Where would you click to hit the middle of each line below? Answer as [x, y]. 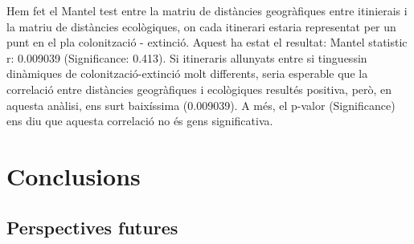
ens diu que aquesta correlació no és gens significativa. [140, 121]
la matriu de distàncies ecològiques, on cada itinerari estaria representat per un [201, 26]
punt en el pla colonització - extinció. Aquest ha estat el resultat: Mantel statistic [207, 42]
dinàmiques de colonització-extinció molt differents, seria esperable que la [187, 73]
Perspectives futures [92, 227]
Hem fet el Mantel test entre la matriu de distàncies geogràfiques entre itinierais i [207, 10]
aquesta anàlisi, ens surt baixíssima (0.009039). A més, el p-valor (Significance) [201, 105]
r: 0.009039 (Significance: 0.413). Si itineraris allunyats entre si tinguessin [187, 57]
